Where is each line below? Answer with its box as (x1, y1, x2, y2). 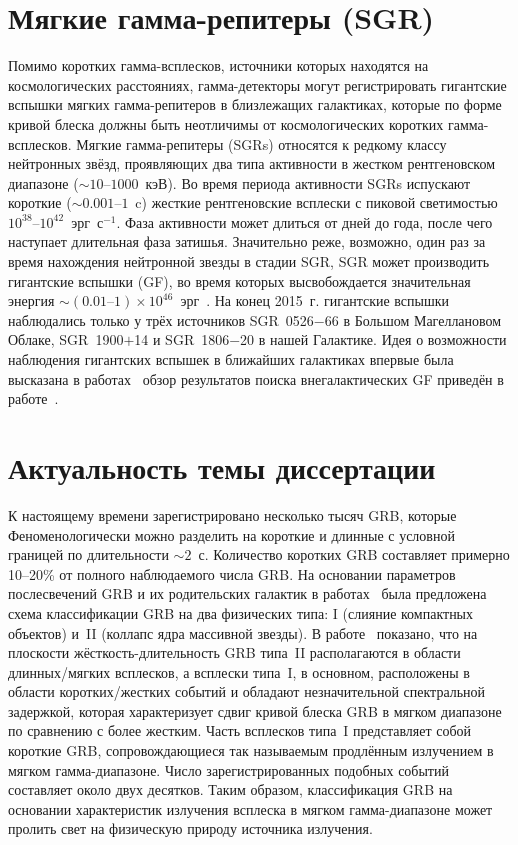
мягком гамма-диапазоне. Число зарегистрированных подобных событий (8, 759, 449, 780)
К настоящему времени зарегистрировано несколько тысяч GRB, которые (8, 504, 457, 525)
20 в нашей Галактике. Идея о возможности (240, 329, 507, 350)
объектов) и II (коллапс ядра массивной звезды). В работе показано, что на (8, 622, 478, 643)
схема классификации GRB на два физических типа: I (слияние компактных (8, 602, 474, 623)
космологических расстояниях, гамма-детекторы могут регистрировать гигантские (8, 74, 507, 95)
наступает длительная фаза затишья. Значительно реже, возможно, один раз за (8, 231, 486, 252)
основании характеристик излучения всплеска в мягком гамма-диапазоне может (8, 798, 493, 819)
